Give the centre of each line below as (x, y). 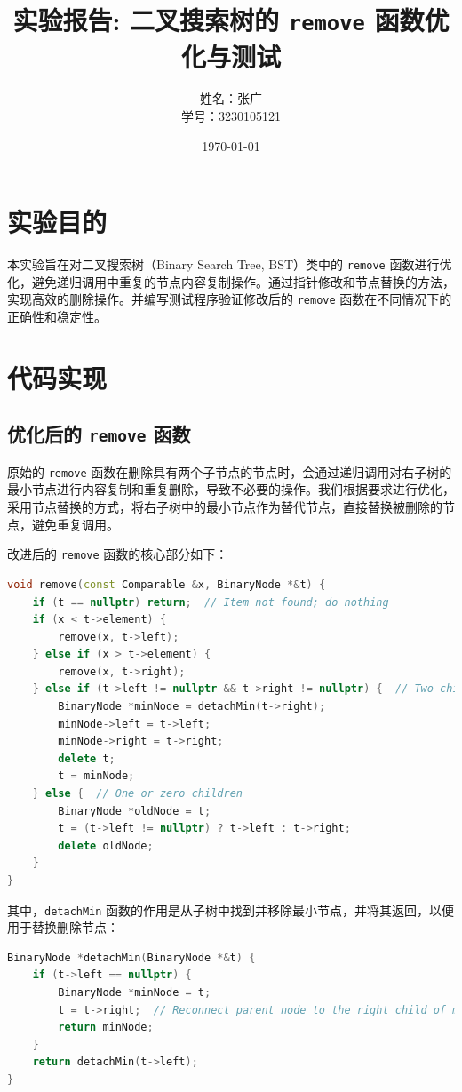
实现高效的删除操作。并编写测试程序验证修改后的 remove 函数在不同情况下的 (230, 299)
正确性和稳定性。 (57, 317)
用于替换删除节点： (63, 927)
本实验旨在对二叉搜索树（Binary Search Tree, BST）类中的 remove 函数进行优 (230, 264)
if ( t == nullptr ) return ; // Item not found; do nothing (211, 602)
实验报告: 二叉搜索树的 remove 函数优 (231, 20)
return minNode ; (106, 1028)
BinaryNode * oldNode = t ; (135, 811)
